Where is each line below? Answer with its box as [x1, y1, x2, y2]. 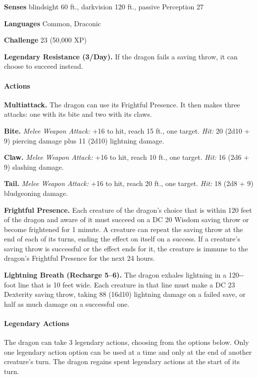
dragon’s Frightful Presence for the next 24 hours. [4, 253, 155, 263]
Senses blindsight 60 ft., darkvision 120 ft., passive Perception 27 [4, 1, 204, 11]
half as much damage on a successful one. [4, 298, 130, 309]
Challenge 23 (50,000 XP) [4, 35, 87, 45]
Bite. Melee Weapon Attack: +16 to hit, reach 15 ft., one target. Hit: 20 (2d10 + [4, 125, 250, 136]
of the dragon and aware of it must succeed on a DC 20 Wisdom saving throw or [4, 214, 249, 225]
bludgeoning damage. [4, 188, 68, 198]
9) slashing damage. [4, 161, 64, 172]
